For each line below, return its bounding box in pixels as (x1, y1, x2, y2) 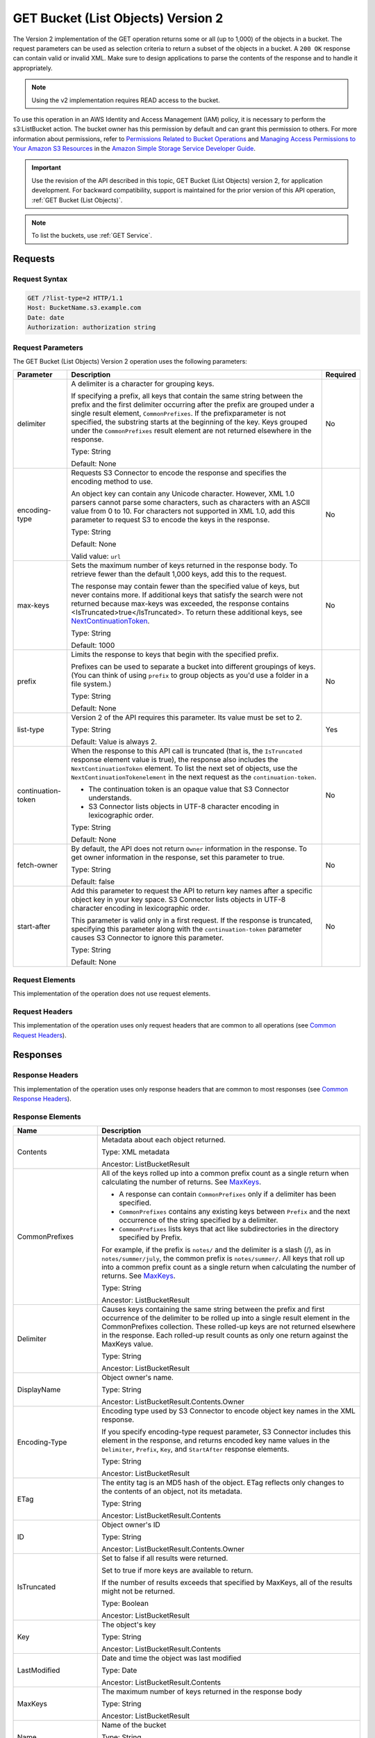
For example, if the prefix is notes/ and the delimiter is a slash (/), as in (101, 1245, 331, 1255)
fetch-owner (17, 861, 58, 870)
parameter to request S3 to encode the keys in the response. (71, 515, 270, 525)
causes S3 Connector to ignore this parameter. (71, 933, 224, 943)
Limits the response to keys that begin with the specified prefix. (71, 650, 279, 660)
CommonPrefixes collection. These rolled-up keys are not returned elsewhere (101, 1322, 356, 1331)
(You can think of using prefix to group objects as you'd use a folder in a (71, 671, 309, 681)
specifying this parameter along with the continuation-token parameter (71, 925, 302, 934)
